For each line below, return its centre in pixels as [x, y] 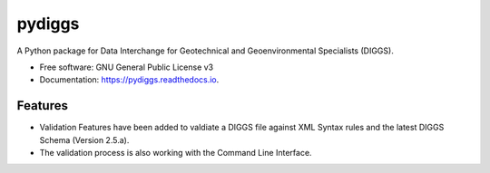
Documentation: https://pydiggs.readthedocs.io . [129, 80]
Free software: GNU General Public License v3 [127, 67]
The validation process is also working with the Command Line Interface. [176, 153]
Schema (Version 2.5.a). [84, 139]
